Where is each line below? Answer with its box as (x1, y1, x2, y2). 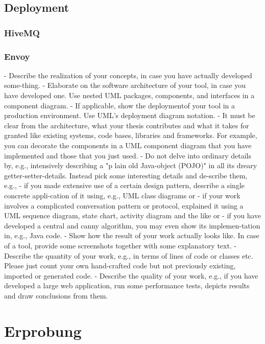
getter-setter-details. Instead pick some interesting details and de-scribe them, (4, 170, 248, 180)
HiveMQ (4, 26, 40, 39)
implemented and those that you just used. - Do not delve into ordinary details (4, 150, 251, 160)
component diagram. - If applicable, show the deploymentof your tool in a (4, 100, 235, 110)
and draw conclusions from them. (4, 290, 108, 301)
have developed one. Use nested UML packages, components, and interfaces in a (4, 90, 255, 101)
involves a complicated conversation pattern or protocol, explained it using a (4, 200, 244, 211)
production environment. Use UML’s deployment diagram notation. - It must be (4, 110, 255, 121)
